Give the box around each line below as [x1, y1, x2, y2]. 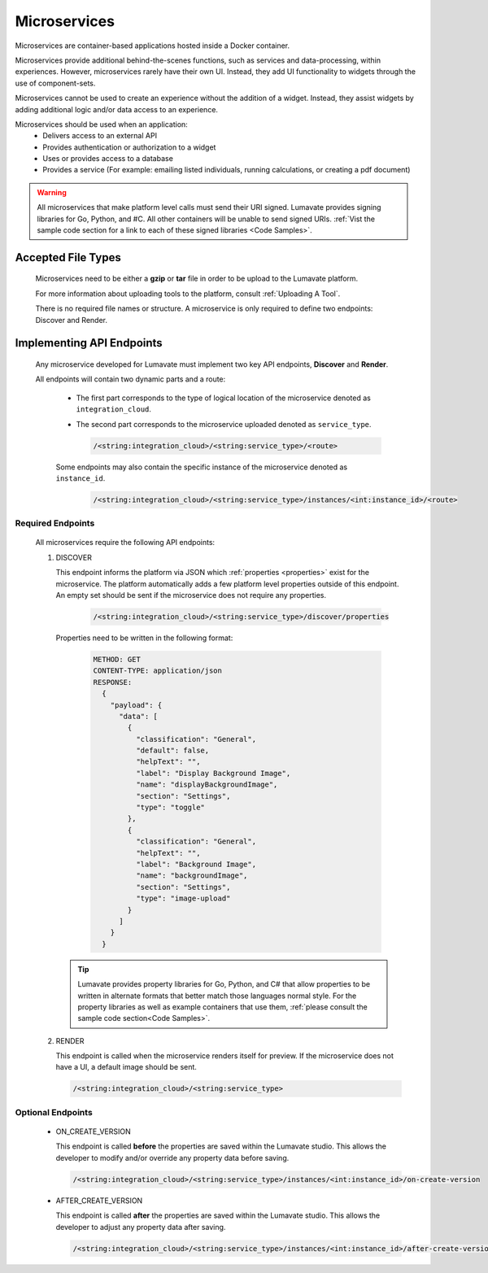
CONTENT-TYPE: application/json [93, 666, 223, 675]
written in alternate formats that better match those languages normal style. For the [77, 991, 357, 1001]
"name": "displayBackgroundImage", [135, 780, 278, 789]
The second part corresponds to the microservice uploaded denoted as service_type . [76, 419, 372, 429]
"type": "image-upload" [135, 894, 231, 903]
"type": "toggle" [135, 803, 205, 813]
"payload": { [110, 700, 163, 709]
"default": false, [135, 746, 210, 756]
